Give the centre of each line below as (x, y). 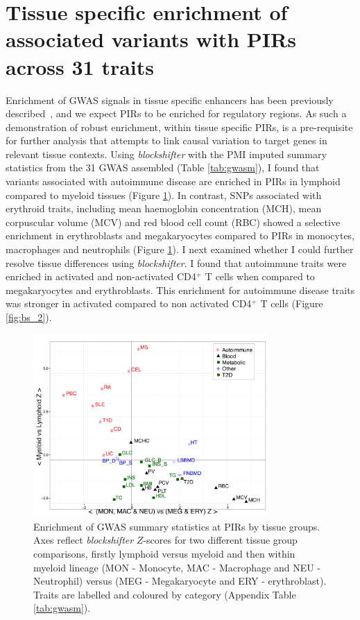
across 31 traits (80, 66)
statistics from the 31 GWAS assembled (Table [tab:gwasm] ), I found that (163, 167)
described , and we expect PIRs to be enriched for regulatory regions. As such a (176, 113)
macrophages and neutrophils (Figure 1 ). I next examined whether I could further (180, 249)
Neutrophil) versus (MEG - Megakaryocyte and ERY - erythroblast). (180, 581)
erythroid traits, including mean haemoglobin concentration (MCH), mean (164, 208)
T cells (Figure (292, 303)
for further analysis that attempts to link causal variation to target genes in (166, 140)
